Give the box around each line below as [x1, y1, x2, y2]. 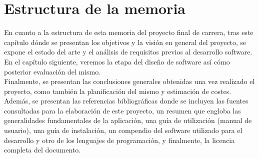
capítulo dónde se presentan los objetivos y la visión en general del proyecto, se [4, 36, 246, 47]
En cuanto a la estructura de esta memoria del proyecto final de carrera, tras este [4, 27, 253, 37]
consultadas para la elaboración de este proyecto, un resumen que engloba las [4, 105, 241, 115]
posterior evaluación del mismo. [4, 66, 101, 76]
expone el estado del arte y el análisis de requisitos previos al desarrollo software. [4, 46, 252, 57]
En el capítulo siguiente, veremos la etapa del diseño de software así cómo [4, 56, 230, 66]
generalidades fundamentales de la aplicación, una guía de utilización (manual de [4, 115, 252, 125]
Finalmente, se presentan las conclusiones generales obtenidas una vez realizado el [4, 76, 255, 86]
